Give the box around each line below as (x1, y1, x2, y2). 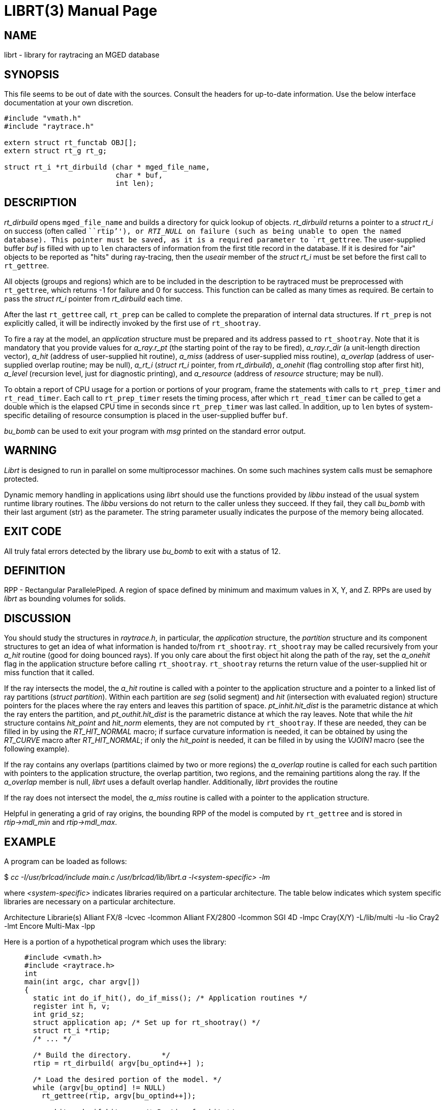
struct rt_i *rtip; (33, 1026, 110, 1035)
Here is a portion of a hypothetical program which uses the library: (4, 937, 227, 947)
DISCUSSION (4, 612, 71, 625)
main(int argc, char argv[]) (24, 978, 140, 986)
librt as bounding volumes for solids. (4, 594, 126, 603)
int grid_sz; (33, 1010, 85, 1019)
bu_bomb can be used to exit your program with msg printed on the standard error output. (4, 426, 306, 435)
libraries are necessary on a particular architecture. (4, 897, 175, 906)
